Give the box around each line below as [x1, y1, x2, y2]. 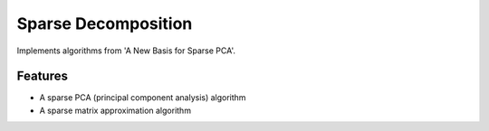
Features [16, 69, 68, 84]
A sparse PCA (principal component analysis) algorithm [39, 92, 246, 103]
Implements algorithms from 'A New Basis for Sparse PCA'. [16, 45, 235, 56]
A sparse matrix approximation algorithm [39, 105, 192, 116]
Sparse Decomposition [16, 14, 193, 33]
